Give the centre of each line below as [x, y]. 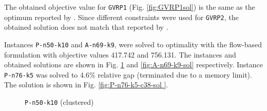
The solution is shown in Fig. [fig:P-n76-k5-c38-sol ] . [86, 85]
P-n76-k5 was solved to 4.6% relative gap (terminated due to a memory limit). [128, 74]
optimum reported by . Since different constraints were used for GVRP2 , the [121, 17]
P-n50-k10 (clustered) [59, 102]
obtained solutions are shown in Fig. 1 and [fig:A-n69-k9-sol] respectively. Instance [134, 64]
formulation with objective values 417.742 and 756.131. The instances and [120, 54]
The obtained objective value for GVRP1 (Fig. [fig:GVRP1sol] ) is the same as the [130, 7]
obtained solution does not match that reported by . [86, 27]
